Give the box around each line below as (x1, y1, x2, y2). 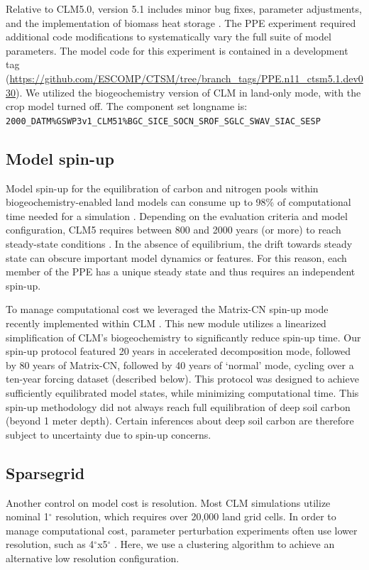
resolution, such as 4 (6, 537, 94, 552)
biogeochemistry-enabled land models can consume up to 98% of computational (6, 194, 351, 209)
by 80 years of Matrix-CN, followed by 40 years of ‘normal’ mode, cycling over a (6, 357, 354, 372)
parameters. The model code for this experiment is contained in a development (6, 43, 348, 57)
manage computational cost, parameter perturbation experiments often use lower (6, 522, 358, 537)
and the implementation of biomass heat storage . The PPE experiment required (6, 15, 356, 30)
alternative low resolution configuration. (6, 550, 180, 565)
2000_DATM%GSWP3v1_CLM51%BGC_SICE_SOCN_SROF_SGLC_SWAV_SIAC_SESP (6, 116, 321, 126)
